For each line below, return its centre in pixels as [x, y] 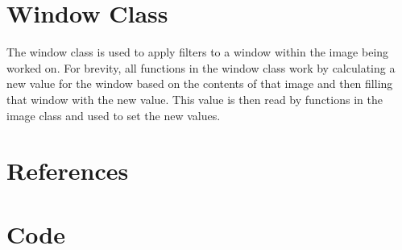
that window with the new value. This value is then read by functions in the [195, 99]
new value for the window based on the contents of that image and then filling [200, 83]
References [68, 171]
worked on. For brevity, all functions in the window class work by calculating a [201, 67]
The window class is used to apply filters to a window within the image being [198, 52]
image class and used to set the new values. [114, 115]
